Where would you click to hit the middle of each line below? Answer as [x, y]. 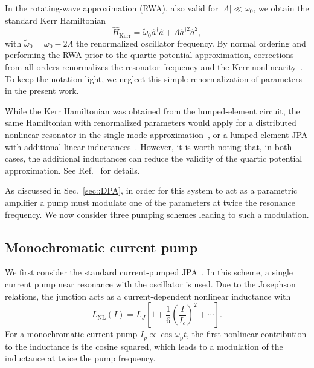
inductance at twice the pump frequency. [80, 358]
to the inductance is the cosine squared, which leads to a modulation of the [144, 346]
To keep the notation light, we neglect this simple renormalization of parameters [153, 78]
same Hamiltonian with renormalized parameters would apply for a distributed [151, 123]
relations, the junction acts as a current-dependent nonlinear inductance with [148, 296]
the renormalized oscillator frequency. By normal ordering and [191, 43]
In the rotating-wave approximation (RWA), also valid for [112, 8]
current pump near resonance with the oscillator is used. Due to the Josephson [150, 284]
